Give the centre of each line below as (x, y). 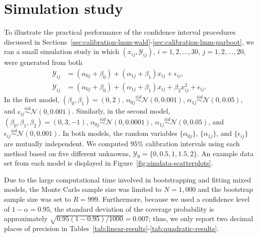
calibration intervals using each (193, 143)
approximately (26, 218)
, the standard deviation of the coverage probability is (132, 208)
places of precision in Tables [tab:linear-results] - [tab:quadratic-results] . (112, 228)
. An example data (225, 153)
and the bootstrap (225, 189)
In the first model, (32, 99)
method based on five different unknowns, (67, 153)
